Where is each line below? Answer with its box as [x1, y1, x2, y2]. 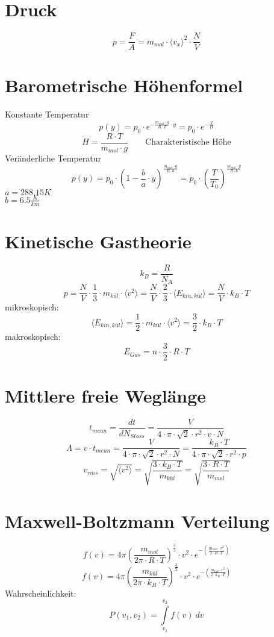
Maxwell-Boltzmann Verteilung [5, 508, 270, 533]
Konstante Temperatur [5, 108, 89, 121]
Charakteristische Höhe [145, 138, 231, 147]
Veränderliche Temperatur [5, 152, 102, 165]
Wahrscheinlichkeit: [5, 587, 76, 600]
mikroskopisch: [5, 301, 59, 313]
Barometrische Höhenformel [5, 73, 243, 98]
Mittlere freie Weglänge [5, 383, 207, 407]
